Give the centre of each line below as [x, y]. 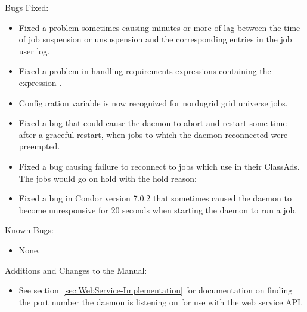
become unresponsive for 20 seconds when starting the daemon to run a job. [158, 209]
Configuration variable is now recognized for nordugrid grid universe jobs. [153, 103]
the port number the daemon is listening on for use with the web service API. [161, 302]
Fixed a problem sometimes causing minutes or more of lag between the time [159, 27]
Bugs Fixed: [27, 7]
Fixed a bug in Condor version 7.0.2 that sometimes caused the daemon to [155, 198]
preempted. [39, 146]
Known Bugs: [29, 230]
